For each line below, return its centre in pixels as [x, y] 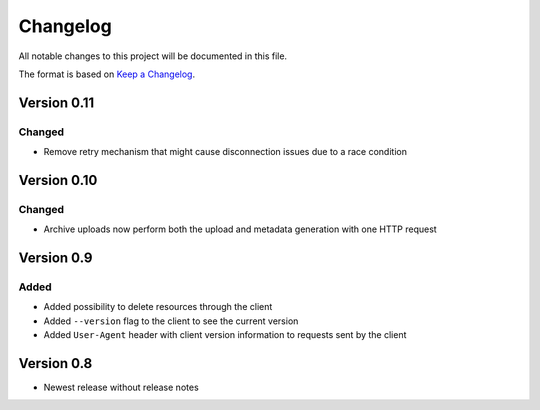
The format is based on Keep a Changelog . [106, 74]
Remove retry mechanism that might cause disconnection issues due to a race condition [225, 152]
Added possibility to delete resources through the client [158, 307]
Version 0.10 [58, 180]
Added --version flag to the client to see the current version [171, 321]
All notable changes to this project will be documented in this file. [153, 56]
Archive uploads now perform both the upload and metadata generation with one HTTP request [240, 229]
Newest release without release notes [121, 387]
